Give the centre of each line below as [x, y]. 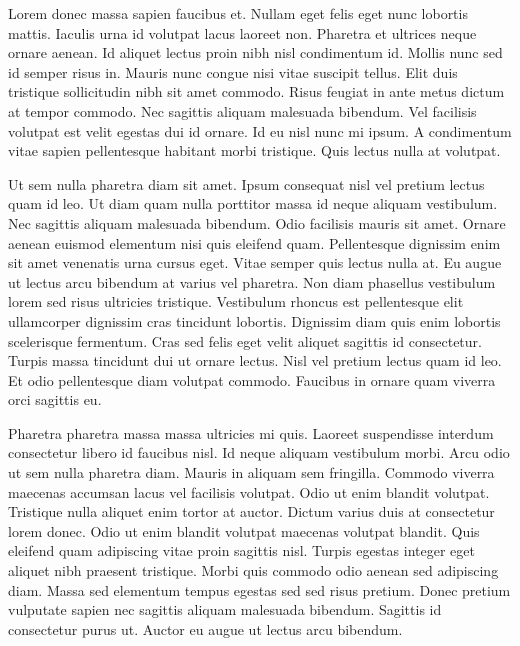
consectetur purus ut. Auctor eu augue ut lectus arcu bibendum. [205, 628]
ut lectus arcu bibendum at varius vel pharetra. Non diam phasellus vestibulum [252, 281]
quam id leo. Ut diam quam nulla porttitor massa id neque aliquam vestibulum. [253, 203]
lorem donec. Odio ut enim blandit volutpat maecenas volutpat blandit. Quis [244, 530]
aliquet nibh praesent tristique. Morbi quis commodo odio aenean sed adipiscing [253, 570]
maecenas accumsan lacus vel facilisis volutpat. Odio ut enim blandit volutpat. [249, 491]
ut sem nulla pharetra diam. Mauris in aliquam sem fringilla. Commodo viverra [251, 472]
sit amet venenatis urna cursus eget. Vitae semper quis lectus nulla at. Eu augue [255, 262]
